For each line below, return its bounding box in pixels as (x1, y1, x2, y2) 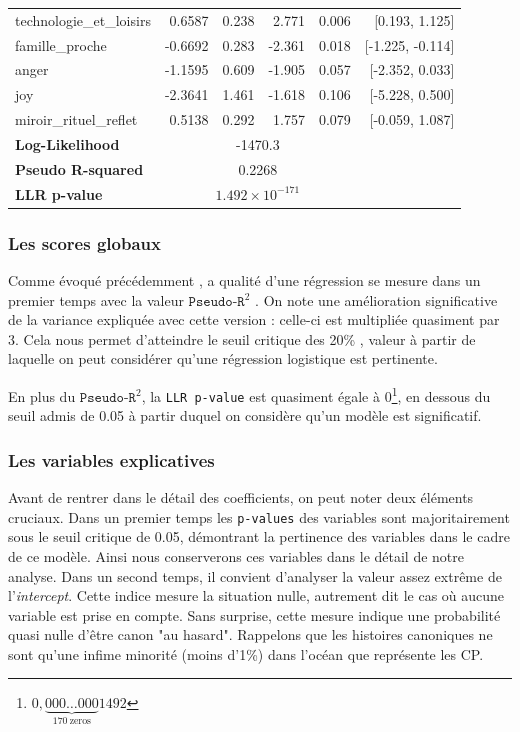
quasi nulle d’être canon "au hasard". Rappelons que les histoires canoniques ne (8, 624, 493, 645)
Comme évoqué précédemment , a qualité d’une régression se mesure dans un (8, 269, 481, 290)
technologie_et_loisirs (15, 9, 151, 30)
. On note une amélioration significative (255, 289, 498, 310)
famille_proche (15, 34, 107, 55)
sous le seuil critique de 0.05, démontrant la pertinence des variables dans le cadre (8, 526, 510, 547)
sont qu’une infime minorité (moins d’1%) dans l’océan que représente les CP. (8, 643, 484, 664)
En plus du (8, 385, 76, 406)
